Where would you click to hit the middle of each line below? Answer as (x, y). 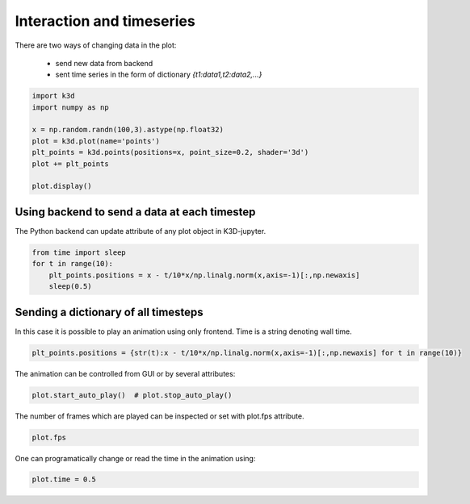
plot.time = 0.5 (64, 479)
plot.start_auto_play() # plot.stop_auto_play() (132, 395)
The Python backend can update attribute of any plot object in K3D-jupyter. (141, 231)
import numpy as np (70, 107)
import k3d (53, 96)
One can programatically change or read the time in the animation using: (135, 458)
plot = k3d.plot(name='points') (96, 141)
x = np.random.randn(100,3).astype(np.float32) (128, 130)
